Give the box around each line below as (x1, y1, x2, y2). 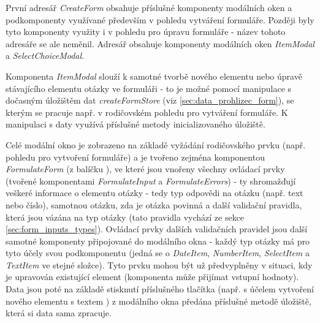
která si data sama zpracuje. (6, 306, 112, 319)
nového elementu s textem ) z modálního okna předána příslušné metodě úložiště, (6, 294, 311, 307)
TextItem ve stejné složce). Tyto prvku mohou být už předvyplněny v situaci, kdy (6, 258, 313, 271)
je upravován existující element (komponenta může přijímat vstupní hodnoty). (6, 270, 299, 283)
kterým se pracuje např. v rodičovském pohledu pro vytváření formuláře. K (6, 105, 288, 118)
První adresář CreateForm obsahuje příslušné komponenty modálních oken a (6, 1, 292, 13)
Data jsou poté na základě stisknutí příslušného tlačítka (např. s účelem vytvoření (6, 283, 314, 295)
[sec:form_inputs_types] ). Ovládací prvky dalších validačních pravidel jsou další (6, 222, 308, 235)
